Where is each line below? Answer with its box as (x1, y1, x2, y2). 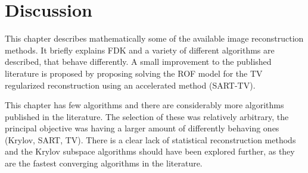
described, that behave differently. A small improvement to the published (5, 55, 272, 68)
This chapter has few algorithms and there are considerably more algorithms (5, 99, 284, 111)
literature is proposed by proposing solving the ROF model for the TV (5, 67, 263, 79)
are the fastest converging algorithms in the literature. (5, 157, 203, 169)
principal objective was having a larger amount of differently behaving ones (5, 122, 279, 134)
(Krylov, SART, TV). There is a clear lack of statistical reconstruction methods (5, 133, 296, 146)
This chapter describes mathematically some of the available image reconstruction (5, 32, 304, 45)
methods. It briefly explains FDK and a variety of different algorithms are (5, 43, 275, 56)
